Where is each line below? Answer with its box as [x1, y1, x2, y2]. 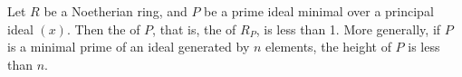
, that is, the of [152, 19, 236, 38]
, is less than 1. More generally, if [255, 19, 441, 38]
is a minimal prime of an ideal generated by [7, 37, 250, 56]
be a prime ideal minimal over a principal [204, 2, 434, 20]
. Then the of [66, 19, 140, 38]
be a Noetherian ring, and [43, 2, 188, 20]
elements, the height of [265, 37, 391, 56]
